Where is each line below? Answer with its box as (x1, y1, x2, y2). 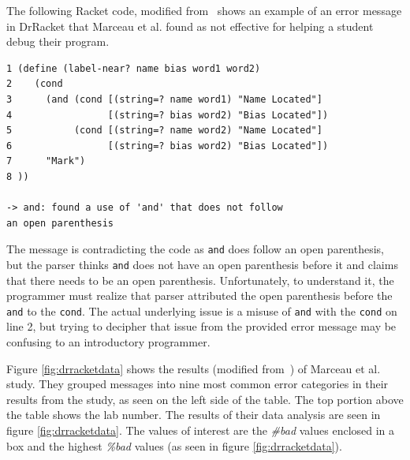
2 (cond (6, 78, 63, 90)
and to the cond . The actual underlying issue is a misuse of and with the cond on (6, 302, 397, 319)
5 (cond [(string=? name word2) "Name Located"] (6, 125, 322, 137)
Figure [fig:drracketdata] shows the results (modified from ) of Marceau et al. (6, 360, 381, 376)
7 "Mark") (6, 155, 86, 167)
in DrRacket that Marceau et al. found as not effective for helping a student (6, 17, 374, 34)
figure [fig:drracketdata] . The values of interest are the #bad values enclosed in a (6, 422, 395, 439)
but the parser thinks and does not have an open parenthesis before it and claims (6, 256, 398, 272)
